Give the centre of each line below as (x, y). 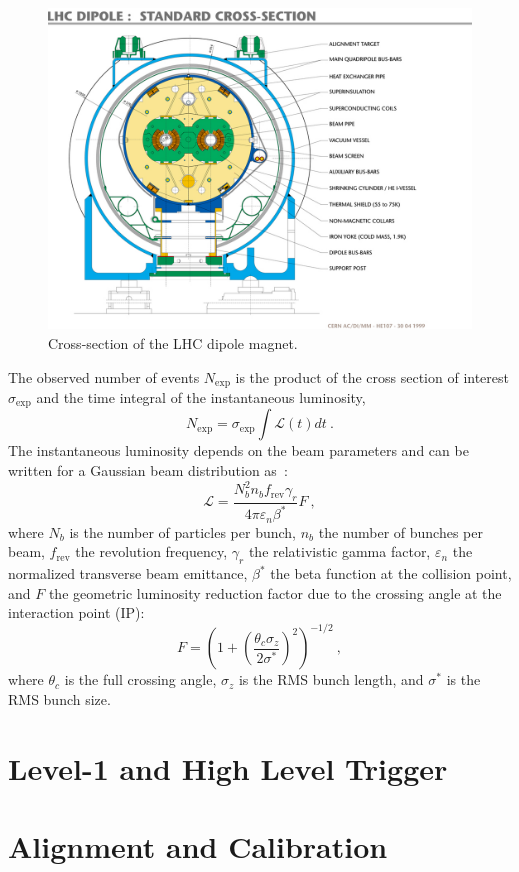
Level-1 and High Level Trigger (228, 767)
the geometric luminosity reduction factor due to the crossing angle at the (275, 592)
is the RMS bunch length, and (331, 679)
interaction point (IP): (76, 612)
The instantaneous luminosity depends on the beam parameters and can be (238, 450)
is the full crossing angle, (140, 679)
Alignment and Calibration (198, 846)
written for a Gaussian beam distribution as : (148, 470)
